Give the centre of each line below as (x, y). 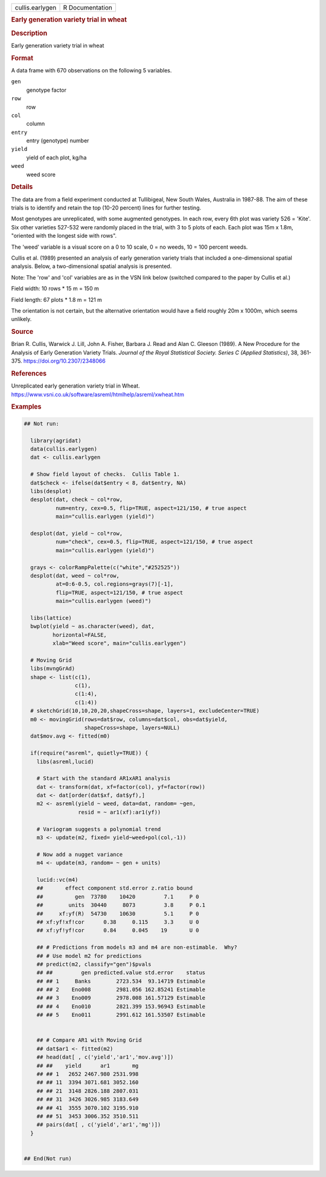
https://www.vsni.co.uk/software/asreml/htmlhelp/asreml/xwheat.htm (97, 394)
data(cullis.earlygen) (64, 449)
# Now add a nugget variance (80, 854)
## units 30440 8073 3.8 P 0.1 (121, 905)
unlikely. (21, 319)
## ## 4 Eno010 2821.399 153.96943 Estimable (121, 1006)
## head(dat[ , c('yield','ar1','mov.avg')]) (105, 1057)
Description (29, 33)
